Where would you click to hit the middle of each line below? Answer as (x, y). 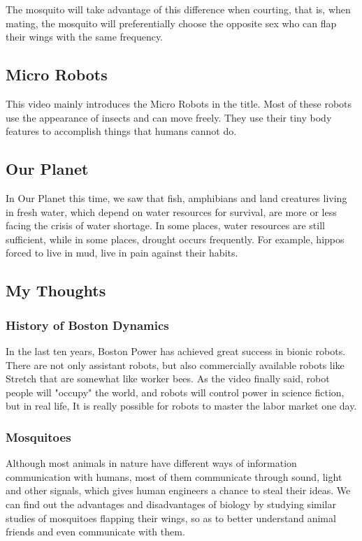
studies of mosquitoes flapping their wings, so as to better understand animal (171, 518)
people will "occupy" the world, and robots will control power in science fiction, (175, 392)
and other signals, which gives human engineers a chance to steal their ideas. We (178, 490)
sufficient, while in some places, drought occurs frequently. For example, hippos (175, 239)
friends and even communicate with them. (95, 532)
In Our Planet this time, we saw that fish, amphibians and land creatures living (176, 197)
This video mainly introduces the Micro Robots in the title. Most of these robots (179, 103)
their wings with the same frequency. (85, 37)
